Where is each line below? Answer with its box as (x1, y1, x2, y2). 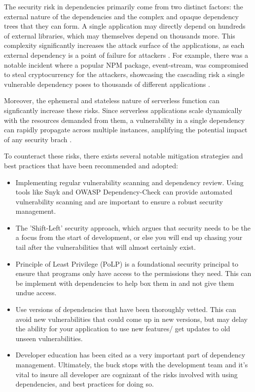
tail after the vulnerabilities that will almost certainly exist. (15, 242, 196, 252)
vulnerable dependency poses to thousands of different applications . (4, 78, 210, 89)
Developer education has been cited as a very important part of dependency (15, 350, 246, 360)
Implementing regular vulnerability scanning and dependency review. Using (15, 177, 244, 187)
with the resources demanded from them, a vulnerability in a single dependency (4, 115, 245, 125)
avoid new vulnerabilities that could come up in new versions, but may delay (15, 314, 248, 324)
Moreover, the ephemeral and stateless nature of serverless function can (4, 95, 219, 106)
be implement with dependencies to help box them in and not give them (15, 277, 234, 288)
